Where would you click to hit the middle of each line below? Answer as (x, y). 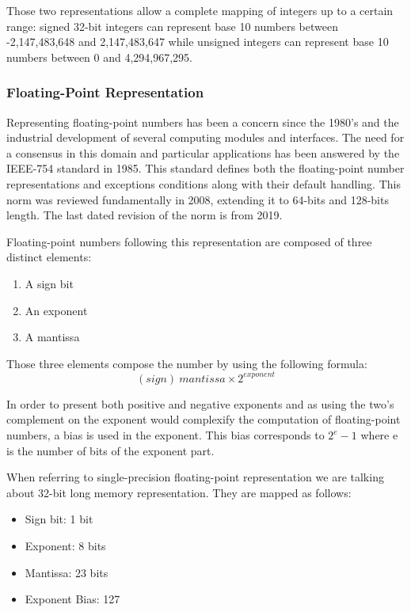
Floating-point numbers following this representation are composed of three (189, 241)
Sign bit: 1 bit (59, 519)
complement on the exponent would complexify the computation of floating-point (204, 419)
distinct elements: (49, 257)
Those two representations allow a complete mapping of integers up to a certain (200, 10)
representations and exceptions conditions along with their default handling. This (204, 183)
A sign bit (49, 283)
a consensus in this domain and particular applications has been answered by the (203, 152)
